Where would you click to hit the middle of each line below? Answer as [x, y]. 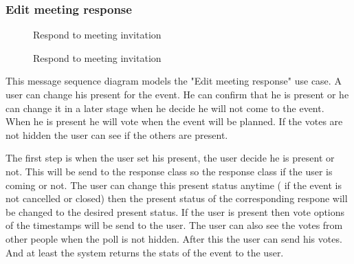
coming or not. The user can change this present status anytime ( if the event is [174, 185]
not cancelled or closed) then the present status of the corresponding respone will [177, 198]
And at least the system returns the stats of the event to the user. [145, 252]
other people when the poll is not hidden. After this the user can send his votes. [174, 238]
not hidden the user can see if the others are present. [117, 134]
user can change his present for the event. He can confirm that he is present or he [177, 94]
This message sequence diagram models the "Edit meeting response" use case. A [174, 81]
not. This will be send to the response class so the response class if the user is [169, 171]
